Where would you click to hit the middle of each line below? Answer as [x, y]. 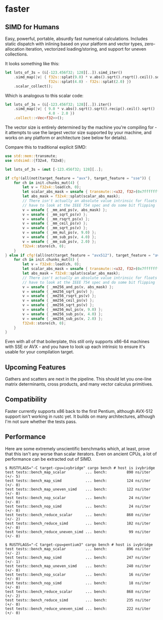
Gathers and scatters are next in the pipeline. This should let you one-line [78, 379]
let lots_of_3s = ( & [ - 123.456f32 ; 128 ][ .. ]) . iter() [58, 104]
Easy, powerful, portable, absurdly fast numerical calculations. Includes [76, 39]
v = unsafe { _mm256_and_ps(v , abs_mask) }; [68, 287]
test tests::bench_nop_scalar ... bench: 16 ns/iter [78, 574]
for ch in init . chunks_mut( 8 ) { [46, 260]
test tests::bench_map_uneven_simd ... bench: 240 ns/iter [78, 566]
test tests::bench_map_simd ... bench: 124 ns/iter [78, 481]
